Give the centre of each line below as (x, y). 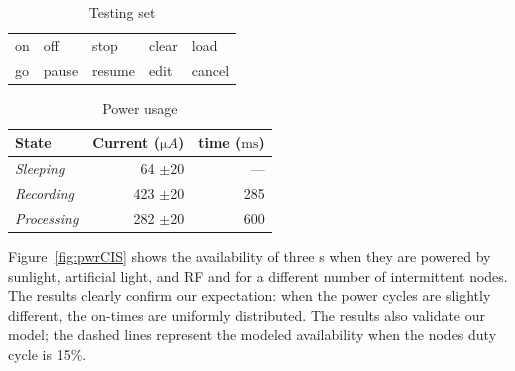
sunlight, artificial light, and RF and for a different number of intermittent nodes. (258, 275)
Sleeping (40, 168)
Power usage (140, 107)
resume (113, 69)
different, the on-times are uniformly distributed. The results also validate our (247, 314)
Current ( (126, 142)
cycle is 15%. (47, 353)
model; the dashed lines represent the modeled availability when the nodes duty (252, 334)
